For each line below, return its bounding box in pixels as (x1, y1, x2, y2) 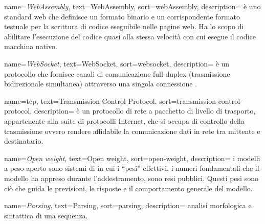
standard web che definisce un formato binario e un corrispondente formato (4, 11, 240, 21)
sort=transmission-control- (159, 95, 242, 106)
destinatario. (4, 136, 43, 146)
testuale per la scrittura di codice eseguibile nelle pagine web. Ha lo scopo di (4, 21, 244, 32)
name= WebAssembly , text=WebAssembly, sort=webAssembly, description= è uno (4, 1, 261, 11)
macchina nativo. (4, 41, 57, 52)
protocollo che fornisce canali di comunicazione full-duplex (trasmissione (4, 68, 230, 79)
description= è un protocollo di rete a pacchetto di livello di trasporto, (34, 105, 256, 116)
